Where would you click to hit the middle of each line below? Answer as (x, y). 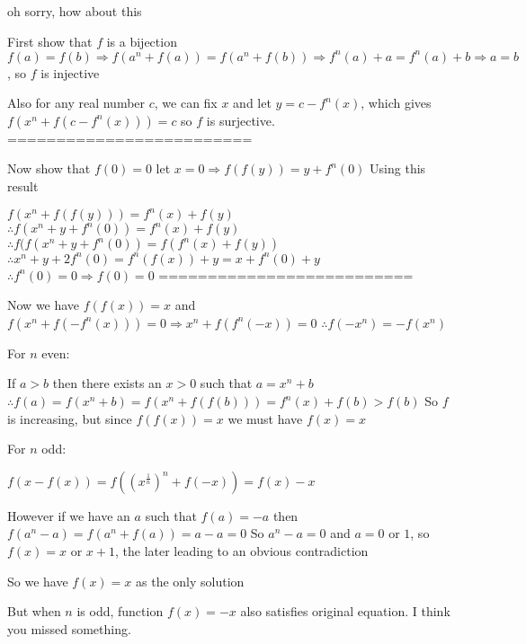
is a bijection (142, 41)
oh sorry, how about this (75, 11)
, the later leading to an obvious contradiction (241, 551)
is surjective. (241, 120)
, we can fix (186, 103)
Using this (398, 168)
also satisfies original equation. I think (345, 611)
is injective (70, 72)
